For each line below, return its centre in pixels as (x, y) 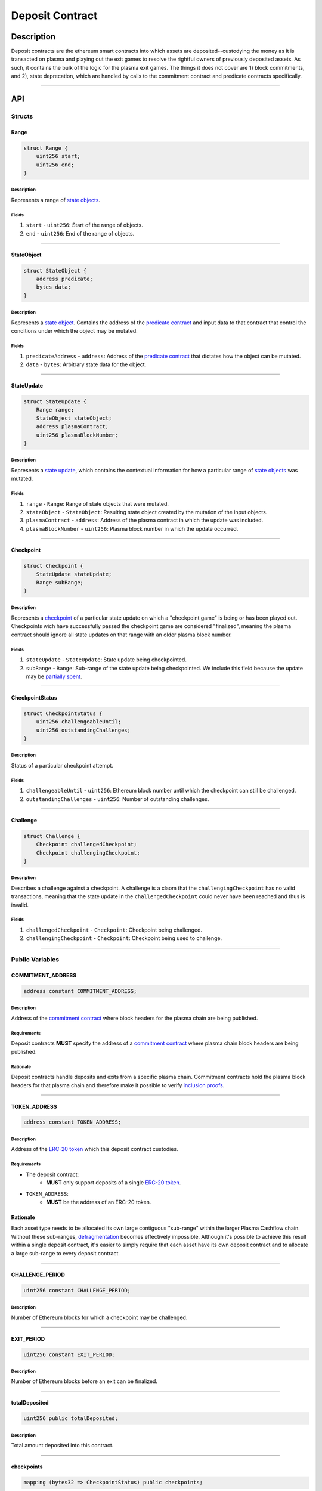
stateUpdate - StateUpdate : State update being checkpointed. (106, 660)
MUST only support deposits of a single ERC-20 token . (114, 1183)
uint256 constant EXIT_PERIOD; (69, 1354)
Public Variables (35, 960)
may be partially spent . (54, 676)
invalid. (20, 905)
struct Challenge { (52, 836)
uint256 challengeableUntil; (79, 722)
